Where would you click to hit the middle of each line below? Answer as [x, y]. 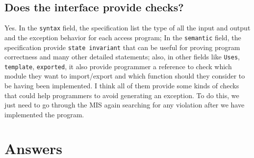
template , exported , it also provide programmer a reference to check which [118, 66]
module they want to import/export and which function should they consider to [125, 76]
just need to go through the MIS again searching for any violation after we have [125, 105]
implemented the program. [44, 114]
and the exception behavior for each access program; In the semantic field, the [123, 37]
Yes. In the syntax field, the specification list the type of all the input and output [127, 28]
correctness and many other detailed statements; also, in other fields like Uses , [122, 57]
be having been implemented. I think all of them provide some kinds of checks [122, 86]
